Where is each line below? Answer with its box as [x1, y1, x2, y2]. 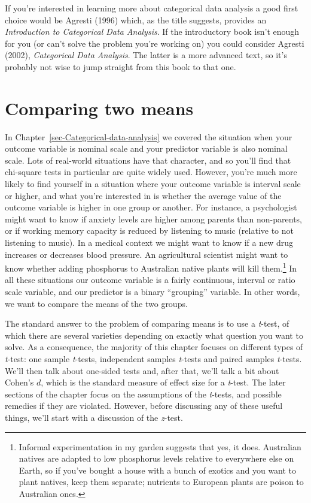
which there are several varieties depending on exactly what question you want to [5, 329, 303, 341]
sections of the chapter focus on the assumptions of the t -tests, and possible [5, 387, 282, 400]
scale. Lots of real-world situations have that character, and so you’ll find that [5, 153, 291, 166]
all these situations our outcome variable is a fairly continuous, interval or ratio [5, 273, 295, 286]
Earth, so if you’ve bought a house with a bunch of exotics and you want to [19, 463, 297, 476]
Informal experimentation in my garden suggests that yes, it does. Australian [19, 440, 301, 453]
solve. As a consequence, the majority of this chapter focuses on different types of [5, 341, 303, 353]
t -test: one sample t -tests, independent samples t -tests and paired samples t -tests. [5, 353, 302, 365]
